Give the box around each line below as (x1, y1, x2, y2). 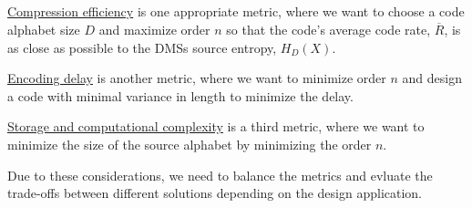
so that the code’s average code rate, (226, 19, 431, 38)
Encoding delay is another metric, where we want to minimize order (7, 68, 386, 88)
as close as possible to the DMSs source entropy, (7, 37, 277, 57)
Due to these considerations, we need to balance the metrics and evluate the (7, 165, 433, 184)
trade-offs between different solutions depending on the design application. (7, 183, 423, 203)
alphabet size (7, 19, 80, 38)
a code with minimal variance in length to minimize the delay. (7, 86, 354, 105)
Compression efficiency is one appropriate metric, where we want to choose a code (7, 2, 465, 21)
